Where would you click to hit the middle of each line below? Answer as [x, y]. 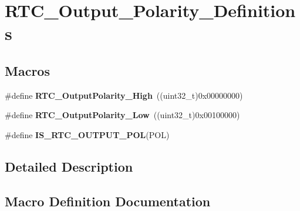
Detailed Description [69, 166]
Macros [27, 70]
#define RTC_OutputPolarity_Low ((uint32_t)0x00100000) [122, 115]
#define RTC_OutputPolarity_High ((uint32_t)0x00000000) [124, 95]
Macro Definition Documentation [108, 201]
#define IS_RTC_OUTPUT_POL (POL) [87, 134]
